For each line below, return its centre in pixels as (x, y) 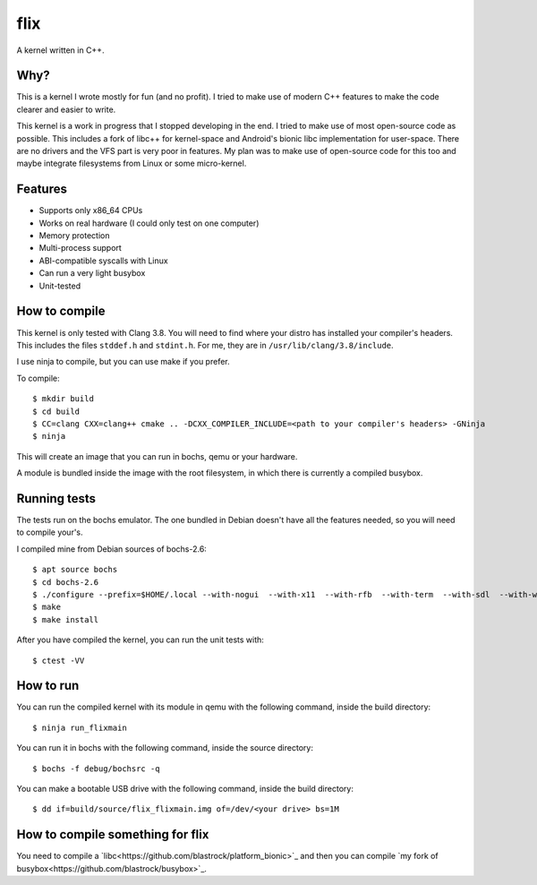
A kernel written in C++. (60, 50)
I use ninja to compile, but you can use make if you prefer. (123, 362)
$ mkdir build (63, 399)
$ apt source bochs (75, 570)
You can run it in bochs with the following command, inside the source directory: (165, 748)
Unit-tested (60, 286)
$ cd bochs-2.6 (66, 582)
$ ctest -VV (59, 660)
